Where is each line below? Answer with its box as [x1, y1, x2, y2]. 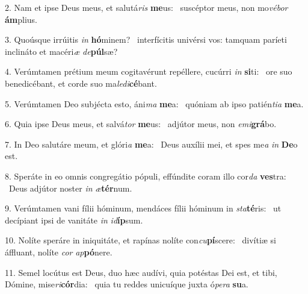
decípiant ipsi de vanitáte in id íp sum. [5, 213, 143, 226]
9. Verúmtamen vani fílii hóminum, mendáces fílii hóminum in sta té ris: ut [5, 202, 282, 214]
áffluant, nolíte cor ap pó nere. [5, 245, 112, 258]
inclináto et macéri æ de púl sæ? [5, 45, 118, 57]
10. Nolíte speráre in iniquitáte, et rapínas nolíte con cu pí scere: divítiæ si [5, 234, 276, 246]
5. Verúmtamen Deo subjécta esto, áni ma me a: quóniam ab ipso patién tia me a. [5, 97, 304, 110]
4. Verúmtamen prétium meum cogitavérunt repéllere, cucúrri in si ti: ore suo [5, 65, 292, 78]
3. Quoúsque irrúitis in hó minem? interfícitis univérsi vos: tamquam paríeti [5, 33, 287, 46]
